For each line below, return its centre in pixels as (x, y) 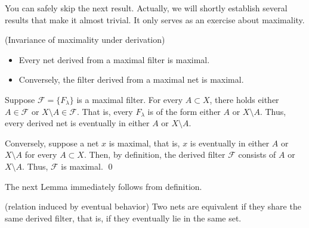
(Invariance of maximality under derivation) (85, 40)
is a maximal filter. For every (130, 99)
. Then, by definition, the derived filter (154, 154)
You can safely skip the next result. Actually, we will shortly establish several (146, 8)
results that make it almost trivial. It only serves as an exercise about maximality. (155, 19)
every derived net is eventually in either (77, 123)
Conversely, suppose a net (52, 143)
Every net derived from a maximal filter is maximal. (114, 59)
